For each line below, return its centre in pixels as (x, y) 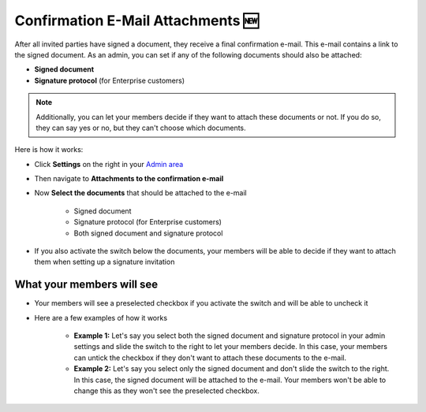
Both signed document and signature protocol (148, 233)
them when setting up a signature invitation (105, 262)
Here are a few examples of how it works (101, 317)
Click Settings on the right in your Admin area (109, 164)
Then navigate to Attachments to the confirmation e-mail (129, 179)
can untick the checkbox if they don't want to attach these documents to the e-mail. (210, 358)
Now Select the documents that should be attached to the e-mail (141, 193)
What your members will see (86, 285)
